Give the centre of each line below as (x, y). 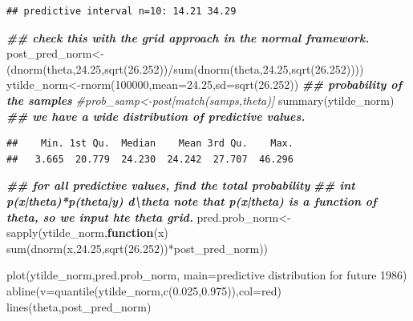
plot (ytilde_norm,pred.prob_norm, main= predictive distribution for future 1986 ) (207, 275)
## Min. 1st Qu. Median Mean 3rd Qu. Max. (150, 144)
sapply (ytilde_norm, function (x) (87, 233)
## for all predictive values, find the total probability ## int (181, 185)
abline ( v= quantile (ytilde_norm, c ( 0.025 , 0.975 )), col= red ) (144, 290)
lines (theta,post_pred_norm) (79, 306)
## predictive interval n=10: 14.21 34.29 (121, 11)
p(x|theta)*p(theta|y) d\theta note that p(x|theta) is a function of (192, 201)
